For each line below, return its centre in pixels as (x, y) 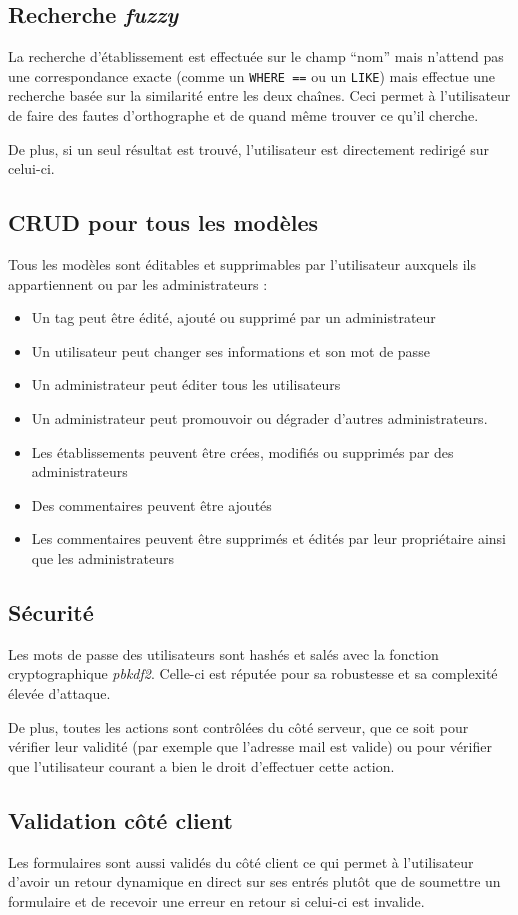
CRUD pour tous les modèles (163, 222)
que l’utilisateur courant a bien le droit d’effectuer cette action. (201, 765)
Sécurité (51, 611)
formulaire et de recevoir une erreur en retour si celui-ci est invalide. (216, 900)
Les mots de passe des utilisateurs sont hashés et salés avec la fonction (223, 653)
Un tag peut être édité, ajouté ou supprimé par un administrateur (233, 317)
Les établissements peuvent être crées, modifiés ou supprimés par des (242, 451)
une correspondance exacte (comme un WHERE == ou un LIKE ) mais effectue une (252, 75)
